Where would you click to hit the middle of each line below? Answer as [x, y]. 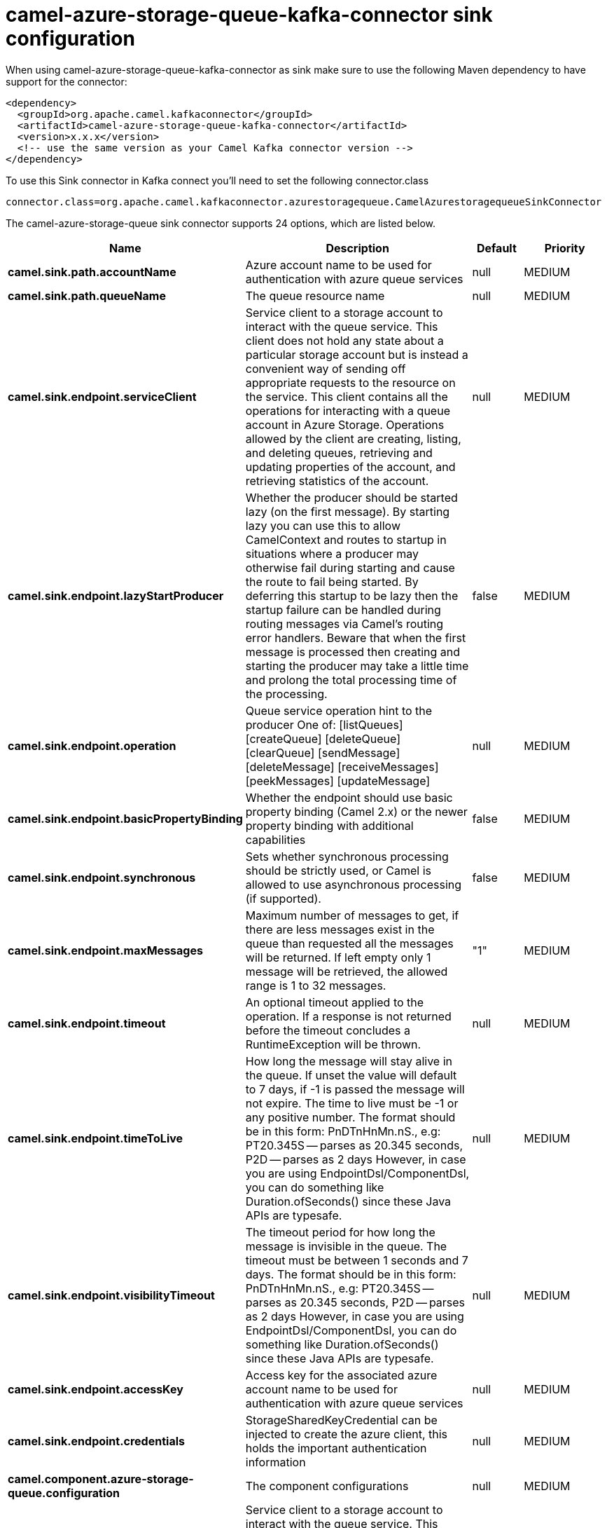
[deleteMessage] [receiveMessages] [342, 766]
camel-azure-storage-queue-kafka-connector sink [249, 15]
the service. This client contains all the [347, 396]
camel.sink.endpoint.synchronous [102, 877]
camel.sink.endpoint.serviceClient [102, 396]
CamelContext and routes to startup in [346, 539]
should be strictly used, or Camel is [339, 870]
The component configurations [327, 1486]
